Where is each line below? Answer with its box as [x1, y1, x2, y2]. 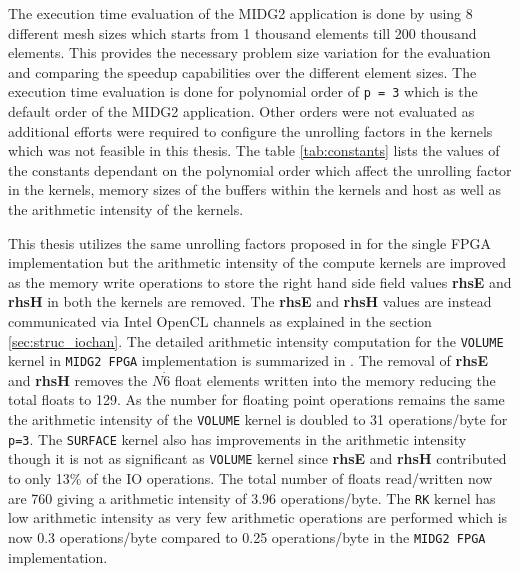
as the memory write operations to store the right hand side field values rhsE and [8, 271, 512, 292]
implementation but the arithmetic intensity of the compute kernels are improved [8, 252, 507, 273]
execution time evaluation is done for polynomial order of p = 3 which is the [8, 81, 478, 102]
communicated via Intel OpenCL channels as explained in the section [8, 310, 432, 331]
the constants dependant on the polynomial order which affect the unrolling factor [8, 159, 512, 180]
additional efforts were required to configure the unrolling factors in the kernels [8, 120, 493, 141]
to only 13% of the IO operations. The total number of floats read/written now [8, 468, 493, 489]
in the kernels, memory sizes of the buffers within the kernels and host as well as [8, 179, 502, 200]
